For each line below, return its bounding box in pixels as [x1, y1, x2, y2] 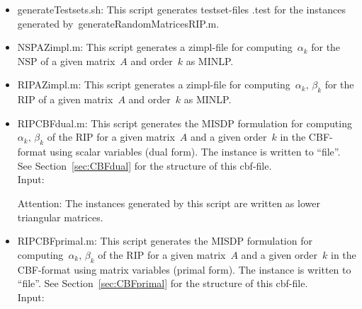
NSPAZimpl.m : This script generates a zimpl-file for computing [17, 40, 293, 54]
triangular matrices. [17, 209, 103, 224]
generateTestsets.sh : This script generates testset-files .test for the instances [17, 2, 346, 16]
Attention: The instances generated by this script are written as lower [17, 195, 320, 210]
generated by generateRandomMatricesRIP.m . [17, 16, 220, 30]
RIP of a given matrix [17, 92, 113, 107]
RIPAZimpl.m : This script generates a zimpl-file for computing [17, 77, 290, 92]
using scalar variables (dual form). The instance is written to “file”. [50, 144, 341, 159]
